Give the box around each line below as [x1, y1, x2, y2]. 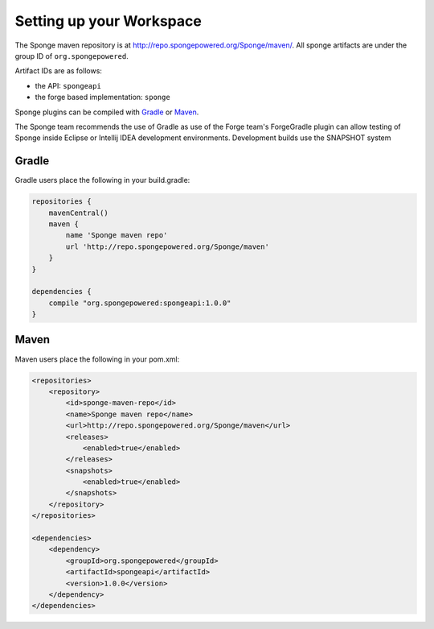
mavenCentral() [48, 208, 108, 217]
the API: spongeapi [35, 81, 102, 90]
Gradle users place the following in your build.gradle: [14, 176, 190, 185]
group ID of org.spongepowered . [14, 51, 129, 60]
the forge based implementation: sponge [35, 93, 170, 102]
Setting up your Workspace [14, 12, 203, 30]
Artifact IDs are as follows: [14, 66, 102, 76]
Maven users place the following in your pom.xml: [14, 354, 180, 364]
